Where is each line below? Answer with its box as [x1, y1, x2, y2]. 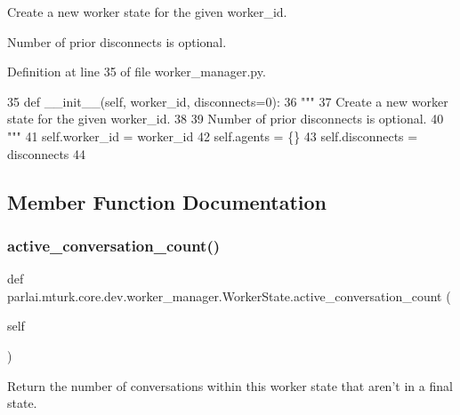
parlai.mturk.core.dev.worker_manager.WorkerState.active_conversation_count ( [7, 286, 451, 305]
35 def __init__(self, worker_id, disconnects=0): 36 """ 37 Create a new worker [7, 92, 448, 110]
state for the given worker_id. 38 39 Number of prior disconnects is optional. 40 [7, 109, 444, 128]
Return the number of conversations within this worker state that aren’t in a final [7, 376, 453, 395]
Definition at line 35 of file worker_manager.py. [7, 62, 266, 81]
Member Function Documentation [7, 188, 327, 215]
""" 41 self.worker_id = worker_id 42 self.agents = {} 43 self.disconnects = [7, 126, 418, 145]
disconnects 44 [7, 144, 86, 163]
